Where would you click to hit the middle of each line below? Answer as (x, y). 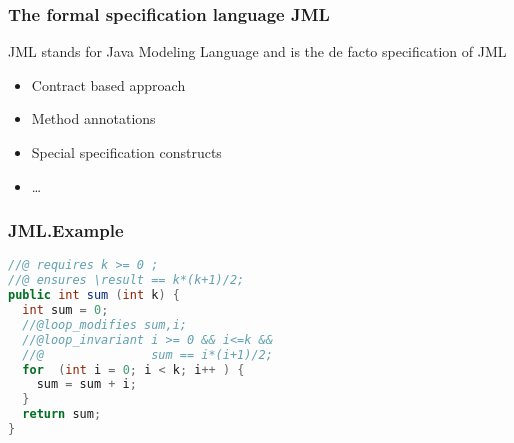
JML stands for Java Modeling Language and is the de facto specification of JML (257, 51)
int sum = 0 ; (65, 310)
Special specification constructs (126, 152)
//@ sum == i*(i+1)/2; (147, 354)
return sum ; (62, 414)
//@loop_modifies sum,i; (104, 324)
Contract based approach (108, 84)
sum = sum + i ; (86, 384)
